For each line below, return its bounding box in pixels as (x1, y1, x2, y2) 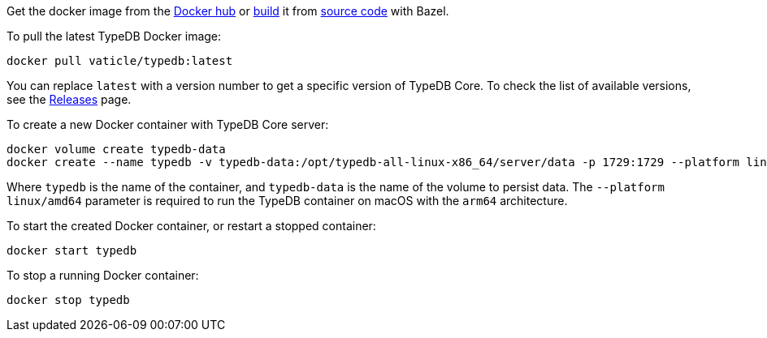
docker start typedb (6, 244, 137, 257)
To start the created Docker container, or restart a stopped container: (6, 219, 376, 233)
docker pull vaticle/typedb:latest (6, 54, 233, 67)
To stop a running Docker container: (6, 268, 199, 282)
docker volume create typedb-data (6, 143, 226, 156)
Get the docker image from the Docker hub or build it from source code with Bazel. (6, 4, 449, 18)
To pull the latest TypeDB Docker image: (6, 29, 222, 43)
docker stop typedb (6, 293, 130, 306)
